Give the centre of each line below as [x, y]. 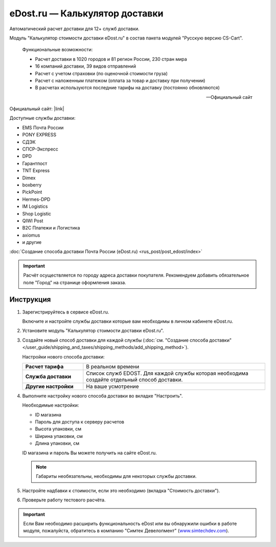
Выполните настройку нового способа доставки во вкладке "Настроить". [103, 396]
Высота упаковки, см [58, 429]
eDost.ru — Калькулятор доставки [86, 13]
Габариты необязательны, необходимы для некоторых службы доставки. [116, 476]
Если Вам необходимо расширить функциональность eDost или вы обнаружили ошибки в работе [130, 523]
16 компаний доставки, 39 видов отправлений [86, 66]
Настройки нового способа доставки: [63, 356]
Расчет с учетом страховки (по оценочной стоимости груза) [101, 73]
